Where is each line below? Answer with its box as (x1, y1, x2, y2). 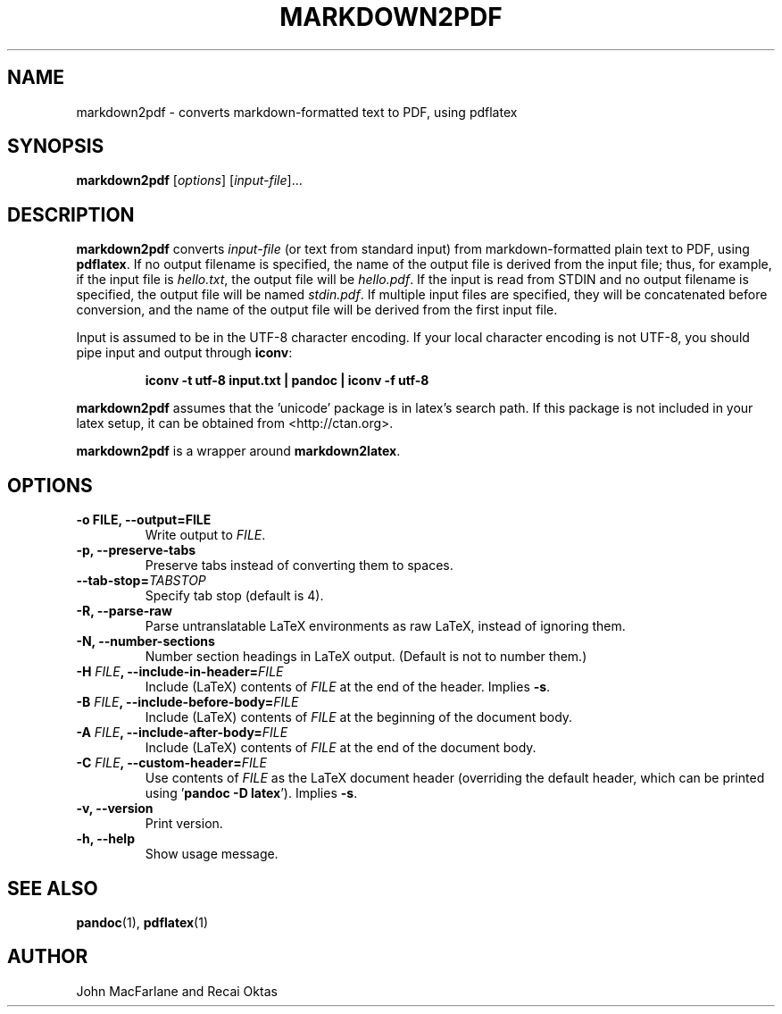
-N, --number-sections (76, 633, 215, 649)
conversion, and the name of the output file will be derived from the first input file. (76, 302, 558, 318)
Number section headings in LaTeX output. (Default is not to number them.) (145, 649, 587, 665)
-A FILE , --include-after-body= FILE (76, 725, 288, 741)
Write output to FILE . (145, 527, 266, 543)
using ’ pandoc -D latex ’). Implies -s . (145, 785, 358, 801)
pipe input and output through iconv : (76, 345, 293, 361)
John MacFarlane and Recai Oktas (76, 983, 278, 999)
